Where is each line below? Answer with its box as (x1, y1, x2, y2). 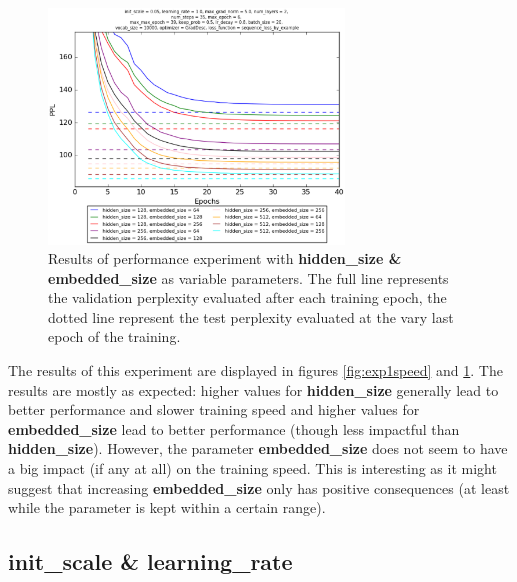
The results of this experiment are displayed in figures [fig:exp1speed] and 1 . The (8, 360, 503, 381)
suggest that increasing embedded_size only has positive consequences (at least (8, 477, 510, 498)
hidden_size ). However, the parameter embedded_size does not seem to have (8, 438, 508, 459)
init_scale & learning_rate (8, 546, 293, 577)
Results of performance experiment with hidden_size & (48, 248, 402, 269)
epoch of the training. (48, 326, 181, 347)
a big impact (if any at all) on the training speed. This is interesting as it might (8, 458, 497, 479)
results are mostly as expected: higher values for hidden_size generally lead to (8, 379, 499, 400)
